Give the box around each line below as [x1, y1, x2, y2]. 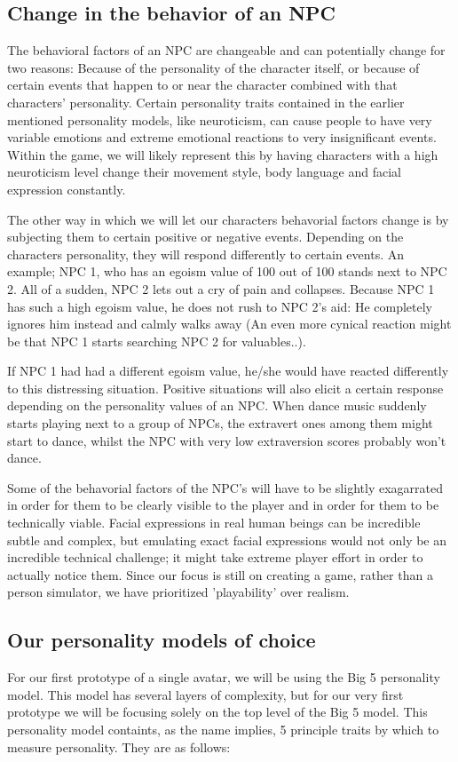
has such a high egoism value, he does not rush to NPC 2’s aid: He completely [7, 297, 432, 315]
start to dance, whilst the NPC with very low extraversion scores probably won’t [7, 431, 446, 449]
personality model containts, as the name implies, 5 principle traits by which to [7, 720, 439, 738]
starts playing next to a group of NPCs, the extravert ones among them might [7, 414, 433, 433]
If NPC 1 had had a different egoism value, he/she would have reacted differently [7, 361, 449, 380]
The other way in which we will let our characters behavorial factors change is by [7, 210, 449, 228]
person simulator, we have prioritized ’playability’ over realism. [7, 583, 350, 601]
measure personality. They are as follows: [7, 737, 231, 756]
